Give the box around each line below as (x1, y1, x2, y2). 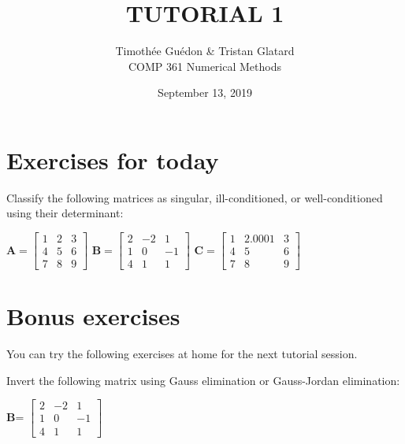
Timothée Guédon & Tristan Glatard (115, 43, 295, 59)
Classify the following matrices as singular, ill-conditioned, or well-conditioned (6, 189, 383, 205)
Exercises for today (6, 143, 219, 176)
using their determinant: (6, 205, 124, 221)
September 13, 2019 (158, 84, 252, 101)
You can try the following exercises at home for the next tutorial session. (6, 346, 358, 362)
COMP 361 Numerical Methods (128, 57, 281, 74)
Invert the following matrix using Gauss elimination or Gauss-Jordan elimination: (6, 372, 400, 388)
